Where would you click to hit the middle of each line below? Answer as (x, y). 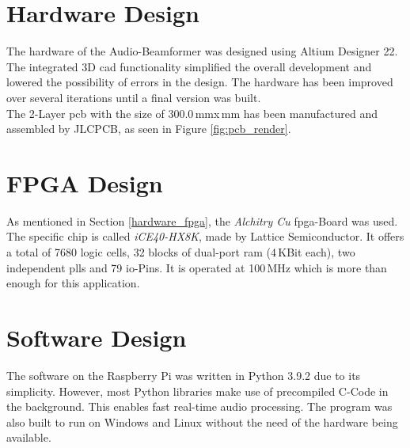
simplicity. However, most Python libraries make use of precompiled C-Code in (197, 391)
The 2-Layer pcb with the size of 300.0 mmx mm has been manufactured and (192, 113)
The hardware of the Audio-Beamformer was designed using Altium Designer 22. (202, 51)
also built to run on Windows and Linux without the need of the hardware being (202, 421)
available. (29, 437)
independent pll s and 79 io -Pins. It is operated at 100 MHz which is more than (197, 267)
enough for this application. (73, 283)
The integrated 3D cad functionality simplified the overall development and (189, 66)
